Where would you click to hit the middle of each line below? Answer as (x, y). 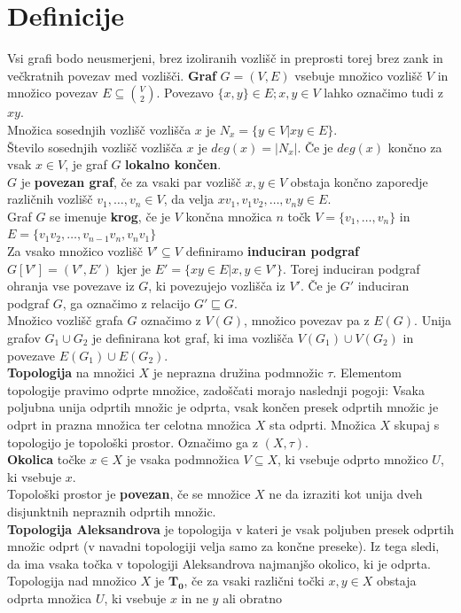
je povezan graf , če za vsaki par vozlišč (131, 181)
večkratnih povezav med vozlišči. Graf (112, 75)
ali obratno (253, 597)
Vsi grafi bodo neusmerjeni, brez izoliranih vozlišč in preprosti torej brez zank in (225, 58)
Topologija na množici (71, 372)
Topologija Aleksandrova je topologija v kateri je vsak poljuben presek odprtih (231, 528)
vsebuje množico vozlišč (359, 75)
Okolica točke (47, 459)
